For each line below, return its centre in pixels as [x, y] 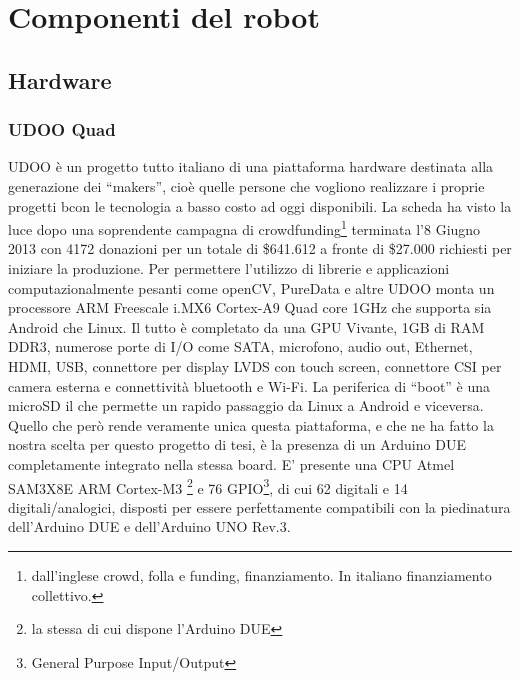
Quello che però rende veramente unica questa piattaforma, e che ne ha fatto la [251, 424]
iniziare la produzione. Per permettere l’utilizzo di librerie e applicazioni [229, 268]
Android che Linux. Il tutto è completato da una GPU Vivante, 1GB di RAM [246, 326]
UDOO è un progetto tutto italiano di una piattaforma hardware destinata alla [251, 166]
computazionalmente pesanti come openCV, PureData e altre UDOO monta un [251, 287]
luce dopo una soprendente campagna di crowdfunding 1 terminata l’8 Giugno [244, 227]
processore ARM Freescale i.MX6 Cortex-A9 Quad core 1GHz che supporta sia [250, 307]
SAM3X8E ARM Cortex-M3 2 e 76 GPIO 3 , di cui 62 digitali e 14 [208, 486]
